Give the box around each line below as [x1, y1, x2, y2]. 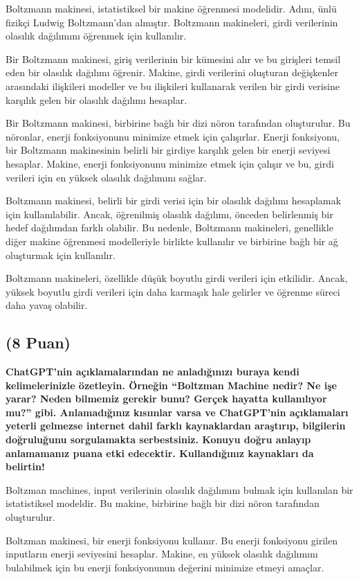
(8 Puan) [6, 332, 71, 353]
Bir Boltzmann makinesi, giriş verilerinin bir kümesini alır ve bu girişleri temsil [6, 51, 341, 66]
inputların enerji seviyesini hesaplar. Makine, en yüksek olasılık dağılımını [6, 546, 318, 561]
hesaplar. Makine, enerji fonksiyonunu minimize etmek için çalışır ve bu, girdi [6, 156, 334, 170]
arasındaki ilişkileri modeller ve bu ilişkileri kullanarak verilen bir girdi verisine [6, 78, 340, 93]
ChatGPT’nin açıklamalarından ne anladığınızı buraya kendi [6, 364, 300, 379]
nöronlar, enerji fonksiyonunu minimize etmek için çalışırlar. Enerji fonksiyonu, [6, 129, 340, 143]
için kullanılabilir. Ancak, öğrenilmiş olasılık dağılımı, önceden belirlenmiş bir [6, 206, 333, 221]
